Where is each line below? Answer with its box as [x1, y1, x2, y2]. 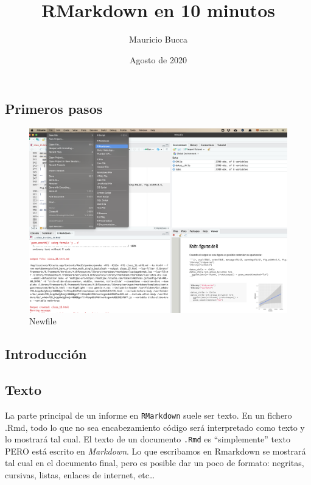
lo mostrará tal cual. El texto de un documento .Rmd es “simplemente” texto [5, 433, 290, 445]
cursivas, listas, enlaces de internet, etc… [5, 469, 155, 481]
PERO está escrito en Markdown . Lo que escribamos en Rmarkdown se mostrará [5, 444, 306, 457]
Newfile [29, 315, 57, 327]
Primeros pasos [5, 99, 103, 118]
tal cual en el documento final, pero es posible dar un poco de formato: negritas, [5, 456, 304, 469]
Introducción [5, 344, 87, 363]
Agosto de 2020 [130, 53, 187, 66]
